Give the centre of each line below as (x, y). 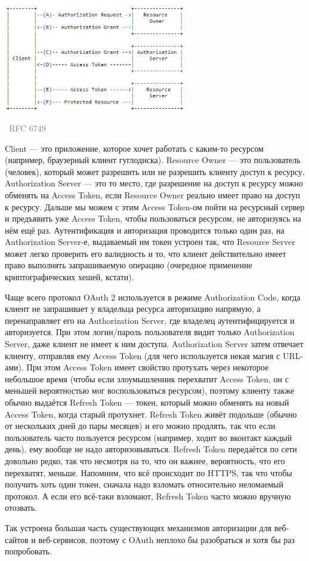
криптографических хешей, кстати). (69, 277)
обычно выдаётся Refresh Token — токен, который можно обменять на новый (147, 402)
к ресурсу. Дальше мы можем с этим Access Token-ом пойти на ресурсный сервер (155, 206)
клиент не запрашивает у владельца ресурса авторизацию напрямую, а (133, 309)
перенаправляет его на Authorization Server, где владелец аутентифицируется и (150, 320)
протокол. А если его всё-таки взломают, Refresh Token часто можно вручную (148, 496)
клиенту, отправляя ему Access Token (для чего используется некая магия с (143, 355)
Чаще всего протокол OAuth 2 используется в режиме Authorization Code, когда (153, 297)
